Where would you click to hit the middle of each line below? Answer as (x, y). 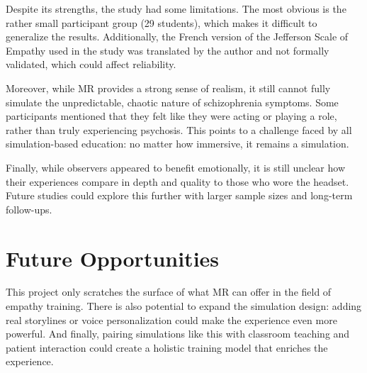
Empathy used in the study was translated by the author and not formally (168, 50)
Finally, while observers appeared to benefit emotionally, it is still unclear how (176, 167)
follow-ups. (29, 209)
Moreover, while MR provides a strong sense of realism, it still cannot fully (168, 88)
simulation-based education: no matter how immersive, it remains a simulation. (177, 144)
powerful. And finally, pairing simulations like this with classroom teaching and (178, 334)
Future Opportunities (113, 258)
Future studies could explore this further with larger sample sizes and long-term (179, 195)
